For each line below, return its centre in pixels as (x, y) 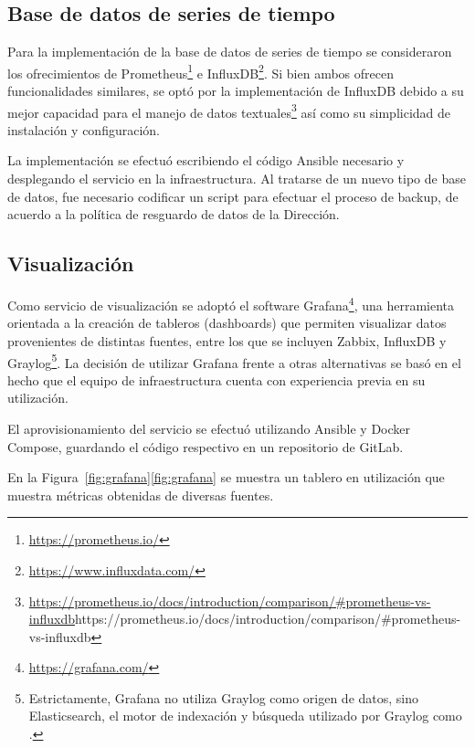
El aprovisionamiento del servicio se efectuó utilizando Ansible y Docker (209, 428)
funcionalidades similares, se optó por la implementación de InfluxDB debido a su (236, 91)
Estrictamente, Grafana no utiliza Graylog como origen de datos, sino (224, 697)
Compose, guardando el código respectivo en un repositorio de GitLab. (206, 446)
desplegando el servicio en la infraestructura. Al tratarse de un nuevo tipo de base (237, 179)
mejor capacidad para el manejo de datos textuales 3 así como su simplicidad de (229, 111)
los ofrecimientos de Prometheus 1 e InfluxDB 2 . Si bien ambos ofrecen (201, 71)
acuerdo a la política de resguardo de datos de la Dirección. (174, 214)
